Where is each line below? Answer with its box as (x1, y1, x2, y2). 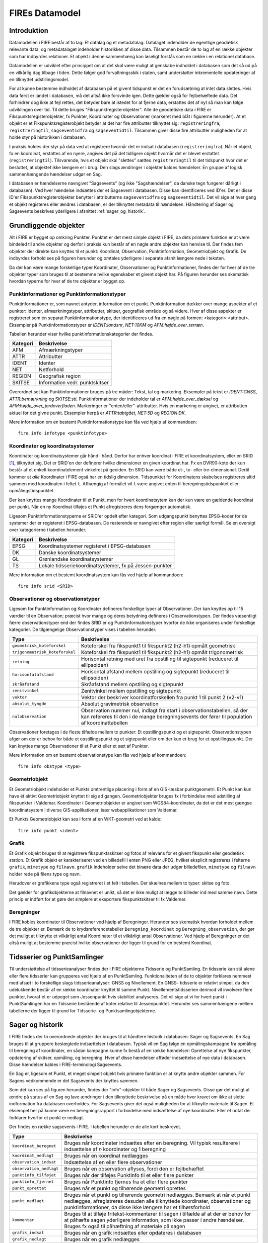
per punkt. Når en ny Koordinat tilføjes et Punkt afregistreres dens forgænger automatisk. (9, 504, 192, 510)
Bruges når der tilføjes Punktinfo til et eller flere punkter (64, 1171, 194, 1178)
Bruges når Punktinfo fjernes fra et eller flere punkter (64, 1178, 188, 1185)
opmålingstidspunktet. (9, 488, 55, 494)
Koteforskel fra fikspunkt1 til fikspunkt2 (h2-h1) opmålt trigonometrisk (81, 649, 243, 656)
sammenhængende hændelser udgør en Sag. (9, 172, 102, 178)
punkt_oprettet (12, 1186, 47, 1191)
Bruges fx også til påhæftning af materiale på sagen (64, 1223, 186, 1230)
